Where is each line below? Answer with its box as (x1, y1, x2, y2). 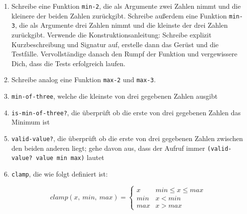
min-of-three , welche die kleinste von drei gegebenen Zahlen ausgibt (11, 91, 218, 101)
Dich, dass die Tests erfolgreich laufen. (11, 58, 126, 68)
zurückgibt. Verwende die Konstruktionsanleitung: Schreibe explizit (11, 29, 212, 39)
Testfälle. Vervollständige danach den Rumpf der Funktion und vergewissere (11, 49, 238, 59)
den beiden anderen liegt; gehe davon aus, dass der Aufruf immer (11, 143, 205, 153)
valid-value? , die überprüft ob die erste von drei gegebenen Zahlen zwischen (11, 133, 243, 143)
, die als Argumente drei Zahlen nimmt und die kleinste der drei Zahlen (15, 20, 228, 30)
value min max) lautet (35, 152, 104, 162)
